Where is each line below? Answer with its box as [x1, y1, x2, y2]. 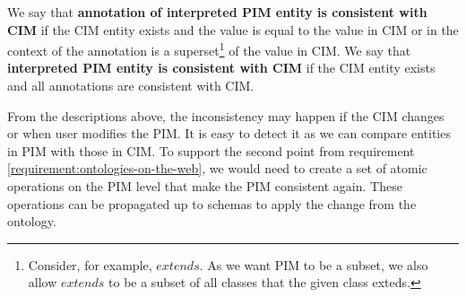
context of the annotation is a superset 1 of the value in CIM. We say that [7, 39, 411, 59]
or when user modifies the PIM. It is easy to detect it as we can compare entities [7, 124, 451, 143]
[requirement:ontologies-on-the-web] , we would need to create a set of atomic [7, 159, 427, 178]
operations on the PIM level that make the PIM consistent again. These [7, 177, 402, 195]
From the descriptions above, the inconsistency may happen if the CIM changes [7, 106, 444, 125]
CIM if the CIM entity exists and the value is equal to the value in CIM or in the [7, 20, 459, 39]
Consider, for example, [28, 255, 152, 274]
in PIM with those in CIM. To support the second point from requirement [7, 141, 415, 160]
